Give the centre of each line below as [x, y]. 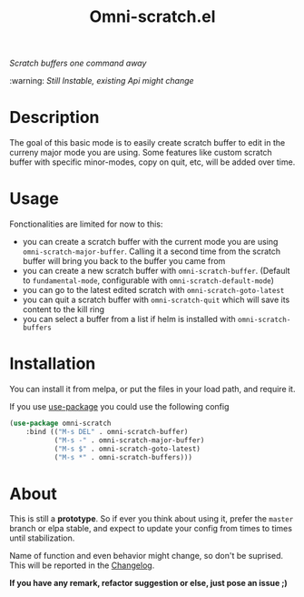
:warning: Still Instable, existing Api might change [102, 81]
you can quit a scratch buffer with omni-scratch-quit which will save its [156, 300]
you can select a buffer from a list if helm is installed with [129, 319]
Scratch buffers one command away [78, 63]
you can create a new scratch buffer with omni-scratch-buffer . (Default [156, 271]
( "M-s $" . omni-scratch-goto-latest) [127, 449]
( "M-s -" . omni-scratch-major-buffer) [129, 440]
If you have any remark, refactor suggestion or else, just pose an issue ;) [148, 583]
